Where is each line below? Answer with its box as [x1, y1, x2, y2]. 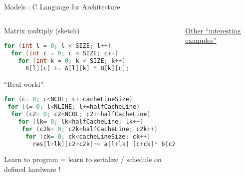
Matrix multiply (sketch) [4, 25, 80, 35]
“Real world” [4, 78, 44, 89]
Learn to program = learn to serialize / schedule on [4, 154, 162, 165]
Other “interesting [185, 25, 241, 35]
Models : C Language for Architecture [4, 1, 120, 11]
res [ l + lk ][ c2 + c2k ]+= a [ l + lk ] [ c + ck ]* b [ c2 [32, 140, 176, 148]
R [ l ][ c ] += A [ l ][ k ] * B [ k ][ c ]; [25, 64, 129, 72]
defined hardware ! [4, 164, 61, 174]
